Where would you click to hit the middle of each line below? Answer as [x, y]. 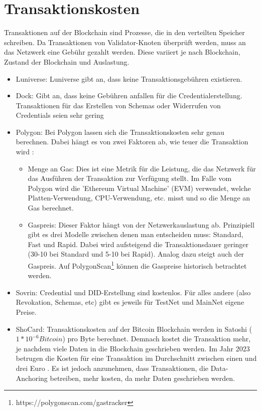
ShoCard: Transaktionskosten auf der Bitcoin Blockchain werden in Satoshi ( [134, 329]
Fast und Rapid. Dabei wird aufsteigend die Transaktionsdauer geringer [138, 244]
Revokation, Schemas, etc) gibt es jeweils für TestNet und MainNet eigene [130, 302]
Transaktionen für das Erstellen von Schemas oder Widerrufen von [118, 105]
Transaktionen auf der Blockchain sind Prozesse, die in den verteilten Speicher [124, 32]
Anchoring [32, 378]
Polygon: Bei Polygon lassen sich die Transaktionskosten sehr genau [120, 132]
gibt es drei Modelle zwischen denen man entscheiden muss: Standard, [136, 234]
